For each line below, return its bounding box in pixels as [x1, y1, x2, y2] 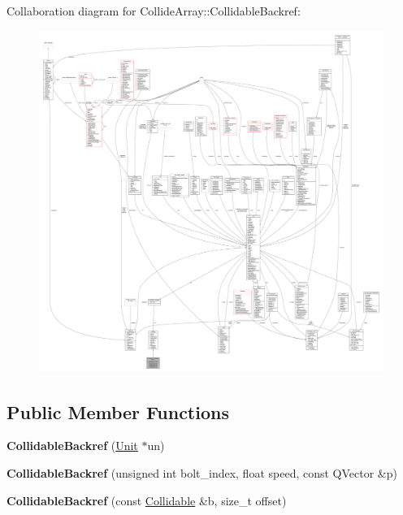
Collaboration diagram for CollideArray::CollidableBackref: [6, 2, 301, 19]
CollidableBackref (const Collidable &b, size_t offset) [6, 491, 287, 509]
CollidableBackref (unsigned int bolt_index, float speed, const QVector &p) [6, 465, 397, 482]
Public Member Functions [6, 399, 229, 424]
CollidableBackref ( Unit [6, 437, 138, 454]
